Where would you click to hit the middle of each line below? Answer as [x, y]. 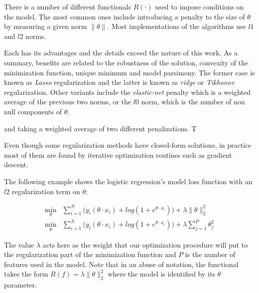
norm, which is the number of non [193, 102]
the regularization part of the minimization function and [90, 254]
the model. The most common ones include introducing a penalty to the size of [125, 16]
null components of [33, 111]
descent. [16, 164]
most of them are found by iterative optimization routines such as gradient [118, 154]
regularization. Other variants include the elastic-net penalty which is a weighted [128, 92]
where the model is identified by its [161, 274]
